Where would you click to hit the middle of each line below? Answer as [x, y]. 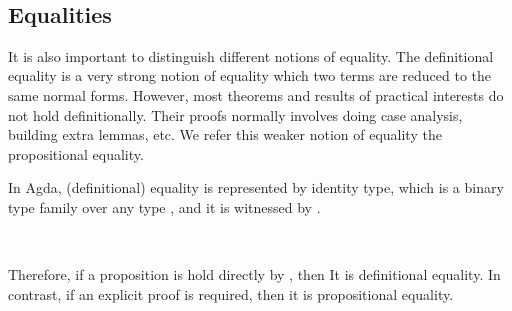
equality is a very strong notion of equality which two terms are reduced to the [250, 75]
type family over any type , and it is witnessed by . [164, 206]
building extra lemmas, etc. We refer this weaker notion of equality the [225, 134]
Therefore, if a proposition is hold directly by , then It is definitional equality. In [254, 274]
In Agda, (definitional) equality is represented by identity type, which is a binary [256, 187]
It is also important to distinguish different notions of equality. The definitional [251, 55]
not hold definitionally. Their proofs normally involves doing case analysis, [235, 114]
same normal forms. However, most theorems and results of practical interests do [256, 94]
